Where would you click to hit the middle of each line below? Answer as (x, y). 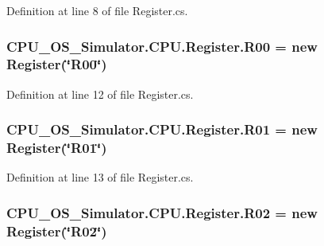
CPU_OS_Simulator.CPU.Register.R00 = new (162, 46)
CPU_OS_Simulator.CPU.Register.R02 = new (162, 212)
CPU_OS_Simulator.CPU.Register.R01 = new (162, 129)
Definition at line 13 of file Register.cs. (100, 177)
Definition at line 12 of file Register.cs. (100, 94)
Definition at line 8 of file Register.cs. (97, 10)
